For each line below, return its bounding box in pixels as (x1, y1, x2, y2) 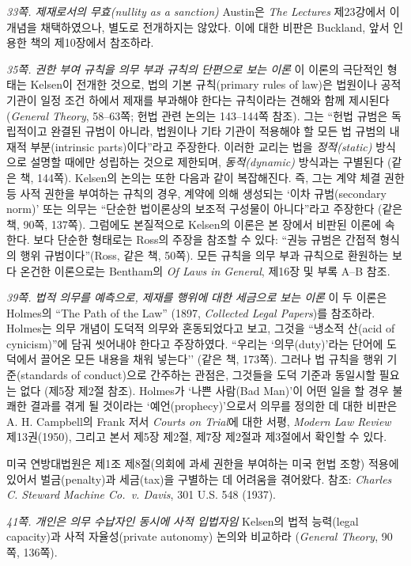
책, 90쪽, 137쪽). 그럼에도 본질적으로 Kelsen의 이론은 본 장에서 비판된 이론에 (6, 215, 382, 232)
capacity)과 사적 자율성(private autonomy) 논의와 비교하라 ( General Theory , (6, 528, 379, 545)
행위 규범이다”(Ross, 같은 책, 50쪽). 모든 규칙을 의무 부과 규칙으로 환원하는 (20, 246, 389, 263)
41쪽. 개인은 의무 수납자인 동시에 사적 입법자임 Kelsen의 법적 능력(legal (6, 512, 359, 529)
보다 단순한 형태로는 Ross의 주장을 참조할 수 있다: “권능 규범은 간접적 (33, 231, 376, 248)
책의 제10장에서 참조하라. (30, 34, 154, 51)
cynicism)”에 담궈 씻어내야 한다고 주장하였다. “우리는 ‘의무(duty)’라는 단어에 (6, 335, 383, 351)
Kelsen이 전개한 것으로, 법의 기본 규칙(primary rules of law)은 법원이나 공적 (30, 76, 402, 93)
